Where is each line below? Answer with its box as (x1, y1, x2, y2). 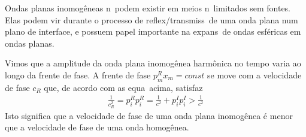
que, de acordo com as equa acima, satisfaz (44, 81, 203, 93)
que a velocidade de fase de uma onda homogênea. (5, 121, 189, 133)
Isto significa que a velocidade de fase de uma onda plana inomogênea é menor (5, 109, 293, 121)
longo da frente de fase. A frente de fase (5, 68, 151, 81)
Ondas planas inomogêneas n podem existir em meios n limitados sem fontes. (5, 2, 291, 14)
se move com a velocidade (207, 68, 302, 81)
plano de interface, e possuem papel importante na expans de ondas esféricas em (5, 25, 301, 38)
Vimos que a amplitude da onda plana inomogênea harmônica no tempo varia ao (5, 57, 301, 69)
